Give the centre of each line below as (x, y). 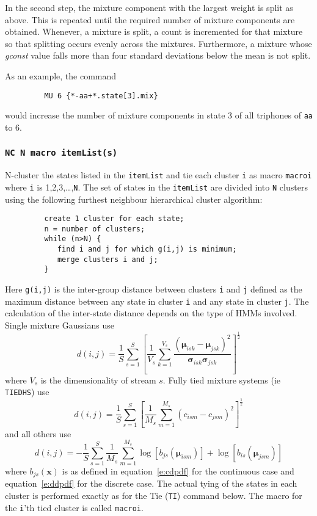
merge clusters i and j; (107, 259)
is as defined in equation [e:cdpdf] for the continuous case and (178, 471)
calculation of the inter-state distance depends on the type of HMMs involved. (151, 313)
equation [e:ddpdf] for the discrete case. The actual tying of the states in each (151, 483)
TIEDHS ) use (27, 392)
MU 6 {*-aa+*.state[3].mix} (101, 96)
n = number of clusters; (95, 229)
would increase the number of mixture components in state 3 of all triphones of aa (159, 115)
